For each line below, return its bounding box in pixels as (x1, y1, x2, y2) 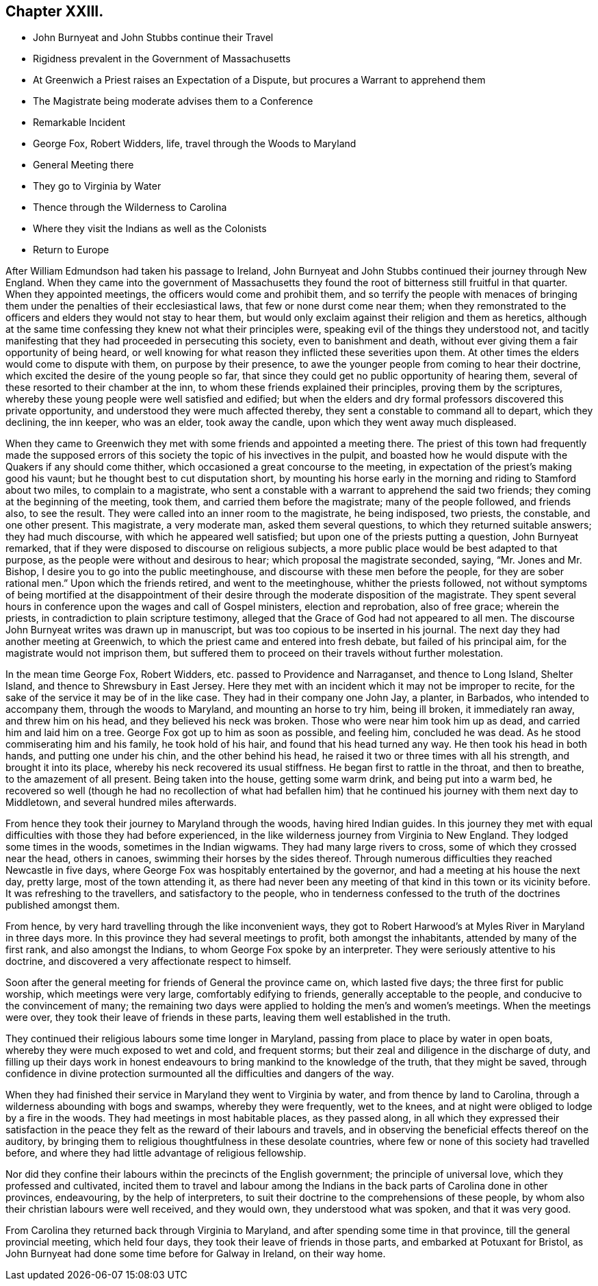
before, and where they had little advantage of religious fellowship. (5, 1147, 307, 1159)
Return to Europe (33, 244, 109, 256)
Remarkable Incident (33, 116, 126, 129)
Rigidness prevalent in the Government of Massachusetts (33, 53, 291, 65)
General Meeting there (33, 159, 134, 171)
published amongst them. (5, 899, 120, 911)
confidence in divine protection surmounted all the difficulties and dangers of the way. (5, 1068, 394, 1080)
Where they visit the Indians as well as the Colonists (33, 223, 267, 235)
